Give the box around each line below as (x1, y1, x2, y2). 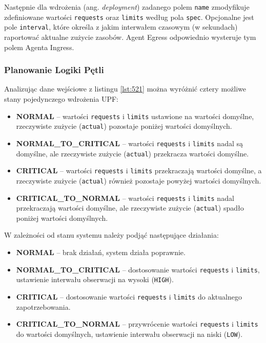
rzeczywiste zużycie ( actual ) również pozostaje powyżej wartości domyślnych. (16, 175, 261, 186)
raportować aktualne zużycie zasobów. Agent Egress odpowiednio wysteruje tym (4, 31, 256, 42)
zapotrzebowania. (16, 301, 71, 312)
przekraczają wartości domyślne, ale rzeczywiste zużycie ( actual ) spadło (16, 202, 244, 213)
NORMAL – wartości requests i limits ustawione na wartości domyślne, (16, 110, 254, 121)
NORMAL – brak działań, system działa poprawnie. (16, 247, 186, 257)
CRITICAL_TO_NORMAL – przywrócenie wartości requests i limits (16, 318, 258, 329)
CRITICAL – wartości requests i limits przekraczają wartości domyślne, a (16, 165, 262, 176)
